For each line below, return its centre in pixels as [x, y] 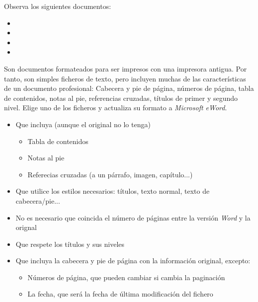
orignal [26, 227]
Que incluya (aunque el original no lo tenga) [83, 124]
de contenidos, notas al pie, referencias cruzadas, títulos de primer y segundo [121, 98]
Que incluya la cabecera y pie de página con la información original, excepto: [133, 261]
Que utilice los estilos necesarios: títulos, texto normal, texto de [113, 191]
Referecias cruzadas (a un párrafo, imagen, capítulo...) [110, 174]
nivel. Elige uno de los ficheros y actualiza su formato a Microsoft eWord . [116, 108]
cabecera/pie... [38, 200]
